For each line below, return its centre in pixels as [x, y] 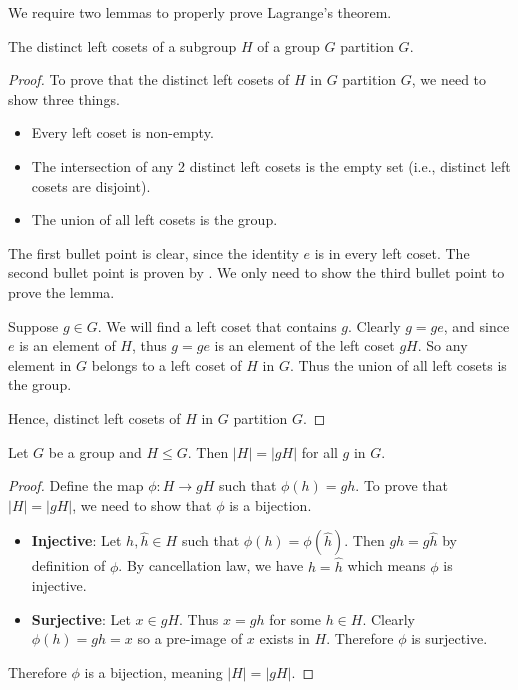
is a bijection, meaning [153, 671]
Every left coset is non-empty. [122, 132]
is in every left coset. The [392, 252]
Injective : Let [76, 540]
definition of [68, 565]
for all [319, 451]
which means [386, 565]
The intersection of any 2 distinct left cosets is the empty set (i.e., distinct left [271, 165]
